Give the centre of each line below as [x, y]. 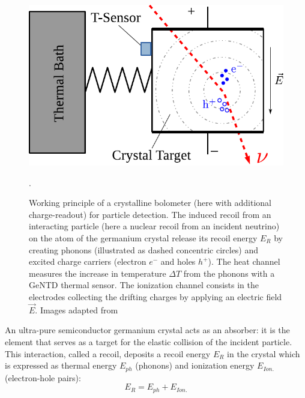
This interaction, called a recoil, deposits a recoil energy [108, 353]
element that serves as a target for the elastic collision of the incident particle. [149, 341]
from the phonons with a [229, 273]
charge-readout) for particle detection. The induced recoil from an [150, 214]
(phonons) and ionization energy [195, 365]
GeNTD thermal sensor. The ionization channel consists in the [144, 285]
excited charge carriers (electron [88, 261]
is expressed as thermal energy [61, 365]
